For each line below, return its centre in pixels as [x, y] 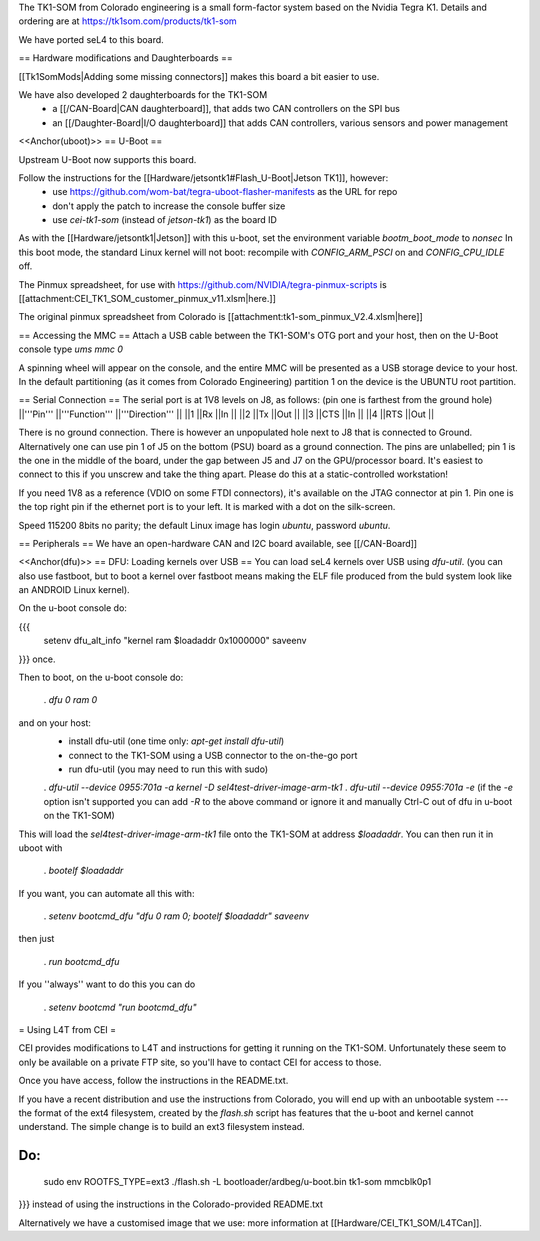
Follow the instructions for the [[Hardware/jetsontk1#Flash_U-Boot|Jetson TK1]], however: [203, 177]
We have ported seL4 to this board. [91, 39]
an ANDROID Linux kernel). [74, 590]
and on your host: [55, 722]
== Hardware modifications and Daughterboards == [126, 58]
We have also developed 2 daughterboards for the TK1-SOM [143, 94]
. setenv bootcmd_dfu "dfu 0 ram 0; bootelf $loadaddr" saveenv [176, 916]
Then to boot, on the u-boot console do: [101, 677]
